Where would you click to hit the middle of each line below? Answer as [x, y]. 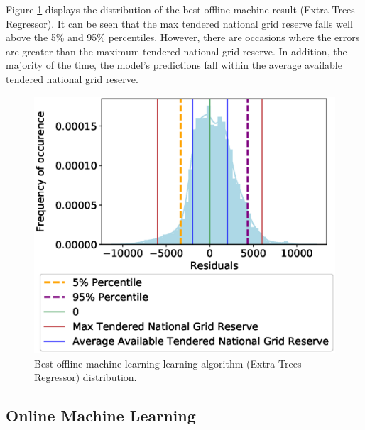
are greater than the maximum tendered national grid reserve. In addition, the [176, 51]
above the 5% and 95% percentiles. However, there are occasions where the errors [183, 37]
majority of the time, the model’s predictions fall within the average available [174, 65]
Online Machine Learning [101, 415]
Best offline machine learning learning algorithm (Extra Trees [168, 363]
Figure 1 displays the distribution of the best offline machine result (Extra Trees [180, 9]
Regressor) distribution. [86, 377]
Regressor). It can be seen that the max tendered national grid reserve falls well [179, 23]
